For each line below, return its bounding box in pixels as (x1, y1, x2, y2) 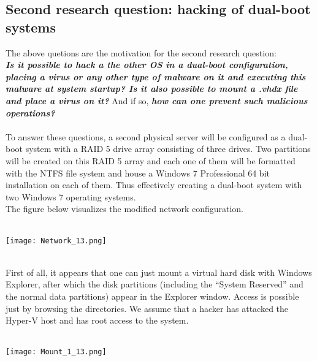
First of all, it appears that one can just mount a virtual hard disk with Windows (6, 265, 312, 278)
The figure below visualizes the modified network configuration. (6, 202, 244, 215)
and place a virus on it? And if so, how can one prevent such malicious (6, 94, 308, 107)
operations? (6, 106, 55, 119)
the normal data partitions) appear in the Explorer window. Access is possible (6, 289, 299, 302)
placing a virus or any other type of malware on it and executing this (6, 70, 306, 83)
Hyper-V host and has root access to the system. (6, 314, 189, 327)
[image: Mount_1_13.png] (6, 348, 107, 357)
